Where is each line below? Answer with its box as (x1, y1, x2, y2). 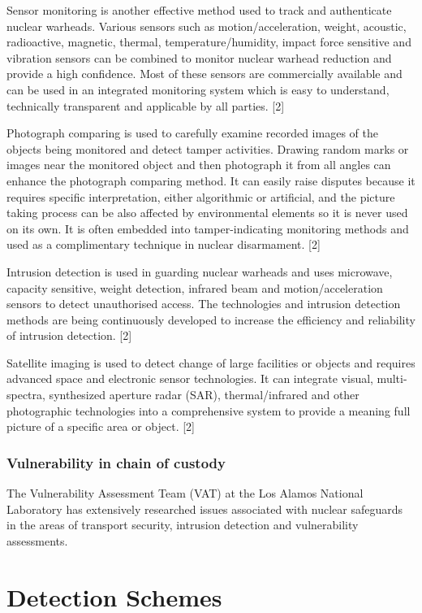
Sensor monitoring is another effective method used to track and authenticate (6, 2, 392, 18)
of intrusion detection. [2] (6, 327, 132, 344)
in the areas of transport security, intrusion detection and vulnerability (6, 516, 359, 533)
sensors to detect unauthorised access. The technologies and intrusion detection (6, 295, 401, 312)
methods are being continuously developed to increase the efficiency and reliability (6, 311, 416, 328)
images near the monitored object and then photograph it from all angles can (6, 156, 391, 173)
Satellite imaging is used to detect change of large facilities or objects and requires (6, 354, 416, 371)
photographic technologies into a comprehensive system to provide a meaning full (6, 402, 411, 419)
